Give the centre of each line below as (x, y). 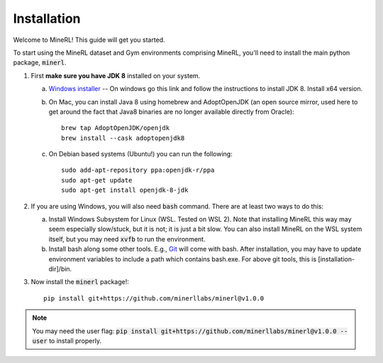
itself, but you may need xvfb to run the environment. (127, 239)
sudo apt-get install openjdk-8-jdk (125, 190)
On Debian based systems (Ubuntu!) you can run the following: (141, 154)
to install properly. (75, 340)
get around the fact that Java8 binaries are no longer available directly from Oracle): (171, 112)
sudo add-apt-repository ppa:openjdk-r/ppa (138, 170)
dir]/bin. (60, 269)
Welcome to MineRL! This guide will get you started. (89, 40)
